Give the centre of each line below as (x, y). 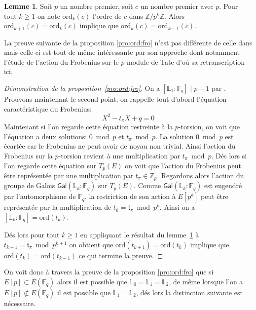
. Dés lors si (229, 155)
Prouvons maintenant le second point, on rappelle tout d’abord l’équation (115, 99)
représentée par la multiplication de (58, 207)
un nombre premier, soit (96, 6)
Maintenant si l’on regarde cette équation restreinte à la (89, 127)
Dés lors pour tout (32, 235)
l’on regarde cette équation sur (50, 165)
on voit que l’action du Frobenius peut (183, 165)
